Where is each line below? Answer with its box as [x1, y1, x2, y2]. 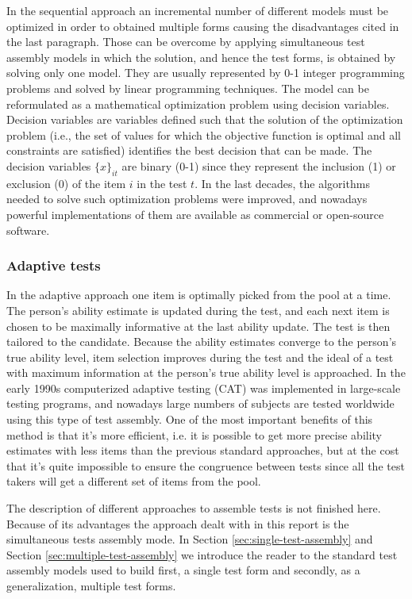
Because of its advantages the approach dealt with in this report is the [6, 515, 349, 532]
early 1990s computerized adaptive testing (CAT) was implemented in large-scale [6, 379, 401, 396]
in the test [137, 175, 187, 191]
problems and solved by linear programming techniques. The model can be [6, 79, 369, 96]
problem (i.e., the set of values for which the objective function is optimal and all [6, 126, 401, 143]
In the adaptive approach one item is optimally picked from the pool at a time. [6, 286, 391, 303]
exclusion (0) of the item [6, 175, 126, 191]
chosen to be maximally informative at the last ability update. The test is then [6, 317, 391, 334]
